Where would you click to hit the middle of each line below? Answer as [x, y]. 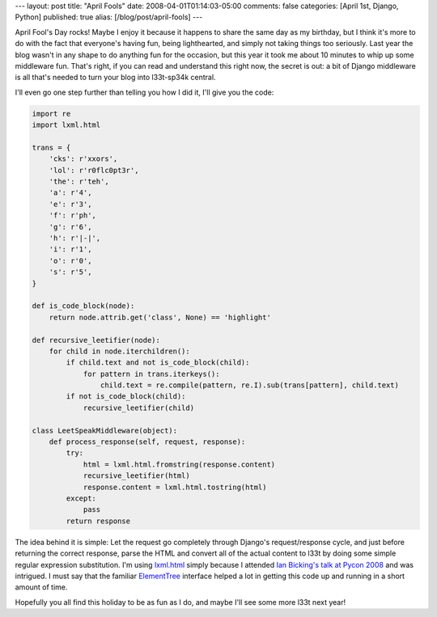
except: [81, 499]
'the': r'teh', [79, 182]
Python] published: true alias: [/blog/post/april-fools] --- [109, 17]
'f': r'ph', [73, 216]
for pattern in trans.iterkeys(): [151, 374]
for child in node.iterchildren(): [119, 351]
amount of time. [41, 587]
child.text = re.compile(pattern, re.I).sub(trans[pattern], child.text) [250, 385]
